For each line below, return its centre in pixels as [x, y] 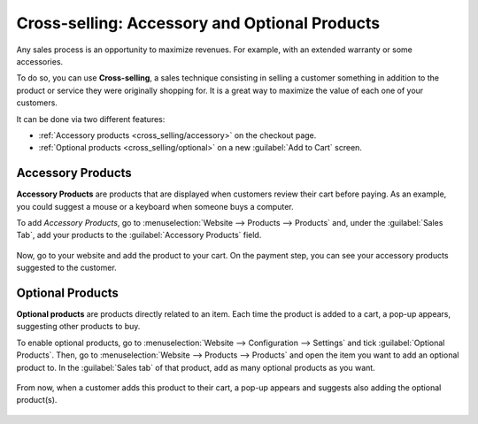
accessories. [40, 61]
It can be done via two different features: [91, 119]
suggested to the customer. [66, 268]
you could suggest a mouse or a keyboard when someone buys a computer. [155, 206]
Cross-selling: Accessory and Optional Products [198, 23]
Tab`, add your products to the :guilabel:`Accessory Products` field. [139, 235]
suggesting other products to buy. [78, 327]
